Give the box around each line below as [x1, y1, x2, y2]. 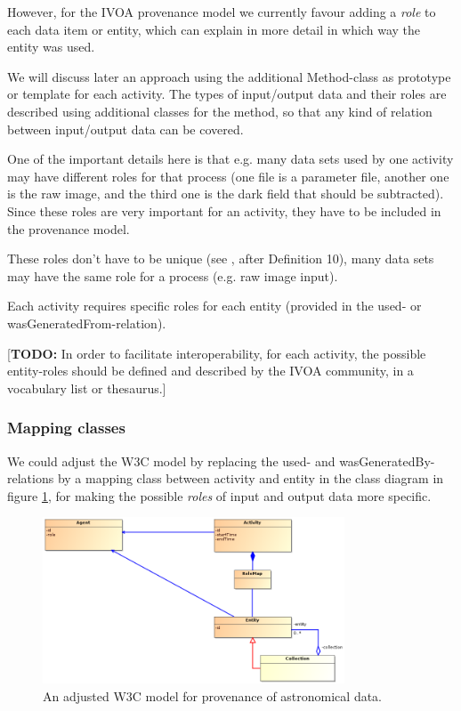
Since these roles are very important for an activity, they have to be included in [7, 201, 441, 220]
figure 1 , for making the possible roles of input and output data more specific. [7, 486, 432, 505]
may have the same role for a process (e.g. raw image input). [7, 266, 338, 285]
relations [7, 469, 54, 488]
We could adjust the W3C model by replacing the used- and [7, 451, 336, 470]
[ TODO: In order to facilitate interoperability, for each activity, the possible [7, 343, 426, 362]
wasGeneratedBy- [339, 451, 435, 470]
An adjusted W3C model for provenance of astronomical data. [43, 686, 383, 705]
